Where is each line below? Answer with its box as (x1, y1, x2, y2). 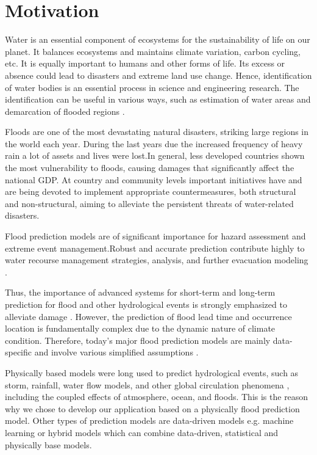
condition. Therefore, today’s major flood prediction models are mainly (5, 333, 271, 346)
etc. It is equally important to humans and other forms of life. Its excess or (5, 57, 285, 70)
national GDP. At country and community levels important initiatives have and (5, 173, 302, 186)
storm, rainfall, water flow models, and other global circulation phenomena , (5, 378, 290, 391)
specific (5, 346, 32, 359)
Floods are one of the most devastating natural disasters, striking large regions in (5, 125, 309, 138)
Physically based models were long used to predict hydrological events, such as (5, 366, 299, 379)
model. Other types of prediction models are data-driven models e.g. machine (5, 414, 294, 427)
